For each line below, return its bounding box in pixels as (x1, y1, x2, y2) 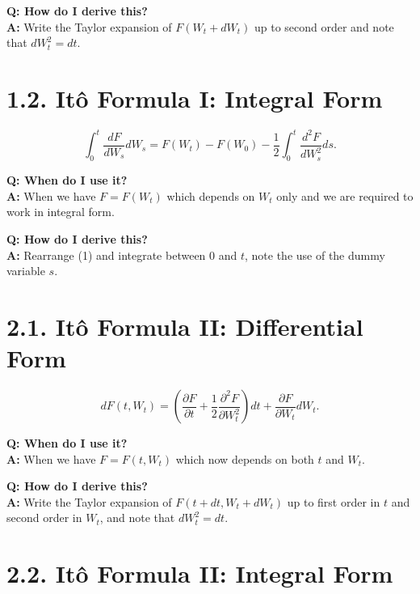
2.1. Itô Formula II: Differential (6, 309, 363, 342)
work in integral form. (6, 203, 115, 220)
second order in (6, 509, 82, 526)
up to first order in (287, 493, 380, 510)
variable (6, 262, 45, 279)
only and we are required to (276, 187, 414, 204)
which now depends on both (175, 450, 314, 467)
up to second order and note (254, 18, 394, 35)
